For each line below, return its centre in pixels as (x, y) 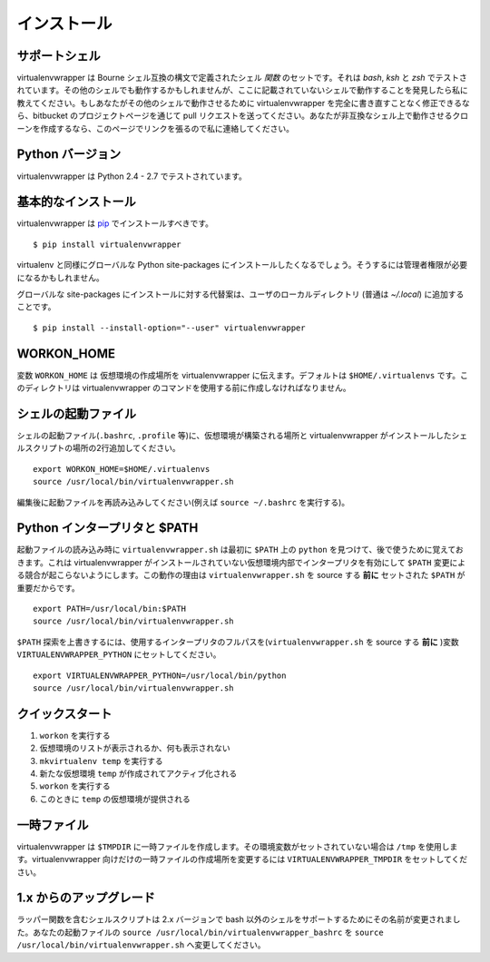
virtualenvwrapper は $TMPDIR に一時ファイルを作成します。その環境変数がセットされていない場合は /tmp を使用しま (237, 846)
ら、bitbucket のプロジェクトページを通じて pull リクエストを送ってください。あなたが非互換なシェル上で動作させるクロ (243, 116)
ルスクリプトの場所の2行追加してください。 (98, 448)
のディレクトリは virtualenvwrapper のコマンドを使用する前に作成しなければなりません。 (184, 388)
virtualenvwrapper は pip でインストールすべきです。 (115, 223)
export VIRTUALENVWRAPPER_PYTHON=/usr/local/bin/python (160, 675)
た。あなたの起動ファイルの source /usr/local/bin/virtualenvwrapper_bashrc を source (201, 932)
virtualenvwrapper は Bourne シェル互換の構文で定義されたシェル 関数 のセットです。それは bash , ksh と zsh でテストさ (242, 78)
